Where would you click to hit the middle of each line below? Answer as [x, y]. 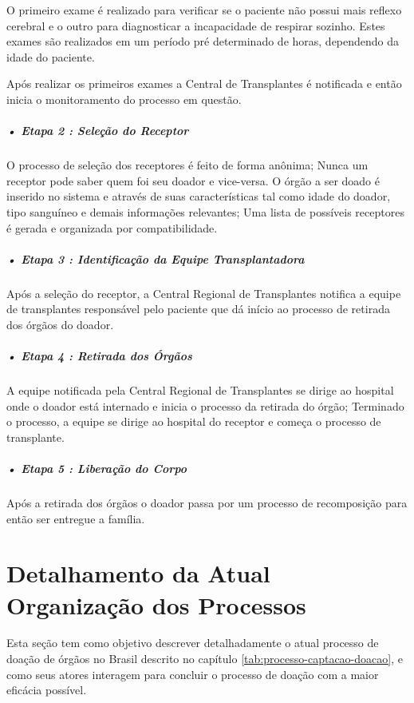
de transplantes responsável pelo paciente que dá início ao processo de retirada [198, 309]
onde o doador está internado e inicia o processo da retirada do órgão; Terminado [205, 405]
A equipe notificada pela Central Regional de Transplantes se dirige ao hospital [200, 390]
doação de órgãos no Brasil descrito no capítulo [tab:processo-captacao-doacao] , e [205, 659]
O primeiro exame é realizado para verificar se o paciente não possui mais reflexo [204, 10]
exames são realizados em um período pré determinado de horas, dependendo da [203, 41]
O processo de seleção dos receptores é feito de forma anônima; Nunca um [187, 165]
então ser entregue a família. [76, 518]
